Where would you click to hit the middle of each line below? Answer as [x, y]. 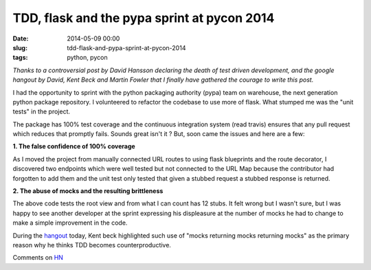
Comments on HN [38, 258]
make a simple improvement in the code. [70, 223]
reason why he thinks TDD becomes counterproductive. [92, 245]
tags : [20, 58]
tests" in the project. [42, 112]
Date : [21, 38]
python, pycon [87, 58]
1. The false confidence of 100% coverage [74, 146]
